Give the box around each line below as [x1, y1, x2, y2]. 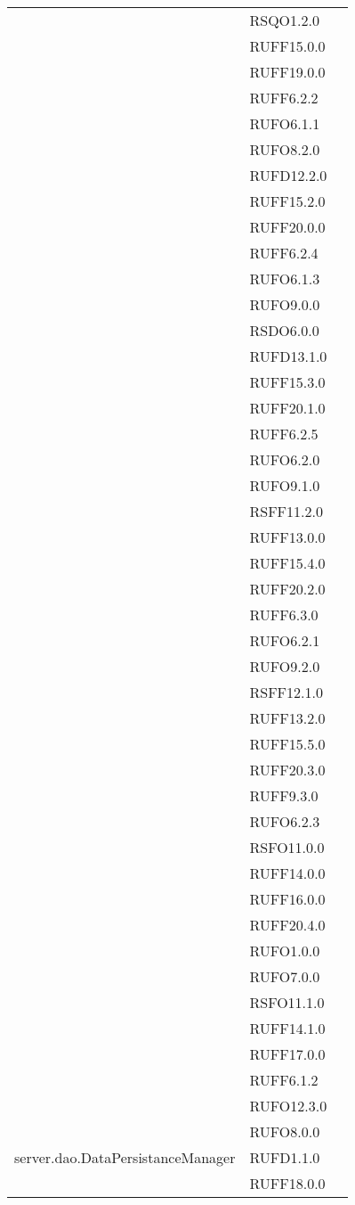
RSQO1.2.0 [249, 10, 319, 30]
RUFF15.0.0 [249, 36, 326, 56]
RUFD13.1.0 [249, 346, 327, 366]
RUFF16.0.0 [249, 889, 326, 909]
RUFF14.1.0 [249, 1018, 326, 1038]
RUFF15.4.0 [249, 553, 326, 573]
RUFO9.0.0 [249, 294, 320, 315]
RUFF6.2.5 [249, 423, 319, 444]
